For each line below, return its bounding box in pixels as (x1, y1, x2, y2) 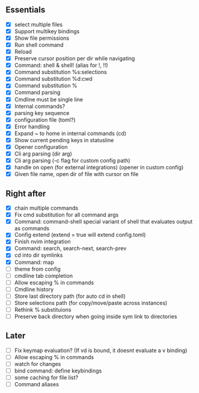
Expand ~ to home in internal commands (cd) (14, 130, 127, 137)
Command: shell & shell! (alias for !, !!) (14, 61, 109, 69)
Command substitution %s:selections (14, 69, 107, 76)
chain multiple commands (14, 204, 79, 212)
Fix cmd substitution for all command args (14, 211, 119, 219)
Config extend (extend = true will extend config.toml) (14, 231, 146, 239)
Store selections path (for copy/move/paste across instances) (14, 299, 168, 306)
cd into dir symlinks (14, 251, 63, 259)
